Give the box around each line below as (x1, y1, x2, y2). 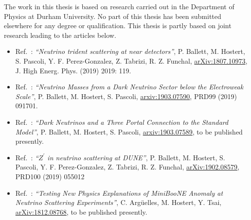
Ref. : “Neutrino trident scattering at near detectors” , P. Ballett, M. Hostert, (15, 46, 245, 56)
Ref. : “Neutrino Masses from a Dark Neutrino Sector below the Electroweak (15, 82, 244, 92)
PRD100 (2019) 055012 (15, 171, 85, 181)
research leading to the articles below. (4, 30, 116, 40)
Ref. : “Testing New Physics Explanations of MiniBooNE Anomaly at (15, 187, 223, 198)
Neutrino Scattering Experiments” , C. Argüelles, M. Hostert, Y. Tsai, (15, 197, 222, 207)
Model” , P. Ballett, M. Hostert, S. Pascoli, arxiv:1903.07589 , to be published (15, 126, 243, 136)
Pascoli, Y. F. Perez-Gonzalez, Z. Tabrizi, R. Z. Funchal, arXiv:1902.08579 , (15, 162, 239, 172)
